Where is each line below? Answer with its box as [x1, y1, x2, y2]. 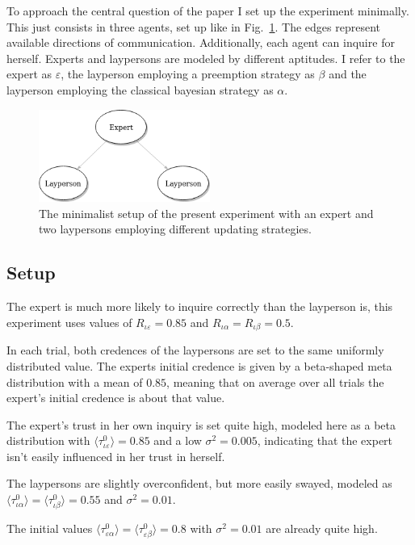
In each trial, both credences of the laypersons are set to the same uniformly [6, 342, 384, 358]
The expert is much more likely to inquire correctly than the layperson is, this [6, 298, 393, 315]
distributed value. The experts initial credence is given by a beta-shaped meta [6, 357, 392, 374]
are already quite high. [266, 520, 378, 537]
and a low [153, 432, 202, 449]
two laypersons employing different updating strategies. [39, 220, 312, 237]
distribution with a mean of [6, 373, 143, 390]
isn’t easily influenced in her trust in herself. [6, 447, 225, 464]
